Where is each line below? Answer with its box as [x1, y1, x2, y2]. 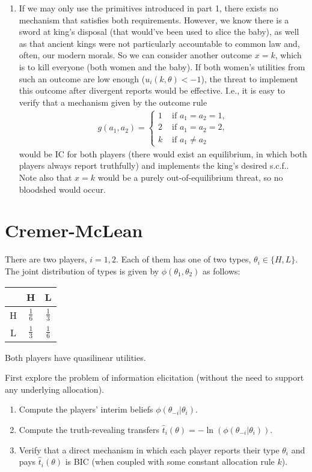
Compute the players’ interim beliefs [19, 403, 153, 416]
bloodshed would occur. [19, 183, 106, 195]
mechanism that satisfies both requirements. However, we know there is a [19, 13, 289, 26]
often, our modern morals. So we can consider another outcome [19, 49, 252, 61]
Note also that [19, 171, 72, 184]
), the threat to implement [201, 72, 298, 85]
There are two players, [5, 253, 87, 265]
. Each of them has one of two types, [116, 253, 251, 265]
